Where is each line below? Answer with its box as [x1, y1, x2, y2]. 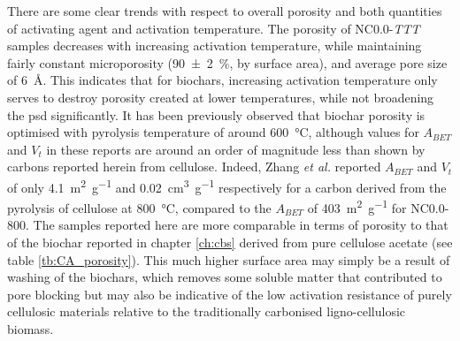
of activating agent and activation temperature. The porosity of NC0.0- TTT [7, 19, 420, 37]
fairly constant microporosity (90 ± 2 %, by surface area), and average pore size [7, 53, 448, 72]
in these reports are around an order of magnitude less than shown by [46, 140, 425, 158]
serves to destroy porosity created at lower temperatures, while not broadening [7, 87, 434, 106]
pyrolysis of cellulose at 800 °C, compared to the [7, 198, 272, 216]
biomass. [7, 320, 54, 337]
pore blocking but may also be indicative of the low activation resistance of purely [7, 284, 452, 303]
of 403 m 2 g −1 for [307, 196, 407, 216]
